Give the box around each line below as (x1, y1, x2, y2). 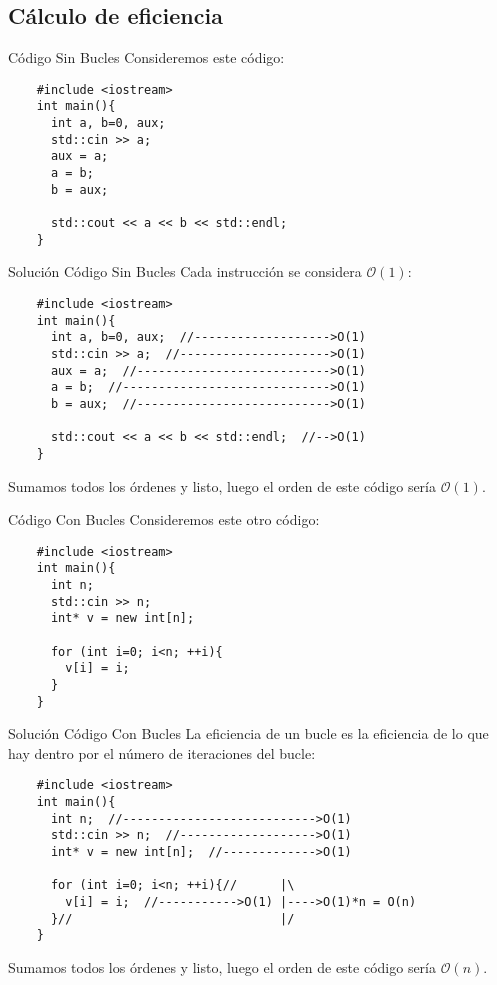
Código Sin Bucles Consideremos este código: (8, 47, 285, 68)
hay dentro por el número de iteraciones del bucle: (8, 742, 316, 763)
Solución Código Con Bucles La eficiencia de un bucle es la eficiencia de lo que (8, 723, 489, 744)
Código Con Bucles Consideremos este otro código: (8, 509, 320, 530)
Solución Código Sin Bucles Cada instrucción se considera (8, 261, 362, 282)
